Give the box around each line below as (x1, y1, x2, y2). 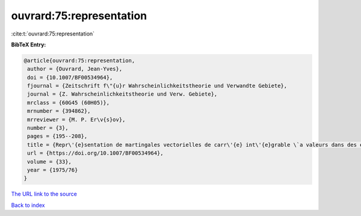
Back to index (11, 202, 45, 209)
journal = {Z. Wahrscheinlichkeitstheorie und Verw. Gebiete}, (27, 91, 218, 97)
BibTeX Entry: (11, 41, 46, 48)
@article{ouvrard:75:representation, (23, 57, 135, 64)
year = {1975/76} (27, 167, 78, 173)
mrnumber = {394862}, (27, 108, 91, 114)
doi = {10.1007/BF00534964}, (27, 74, 113, 81)
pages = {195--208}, (27, 133, 88, 140)
